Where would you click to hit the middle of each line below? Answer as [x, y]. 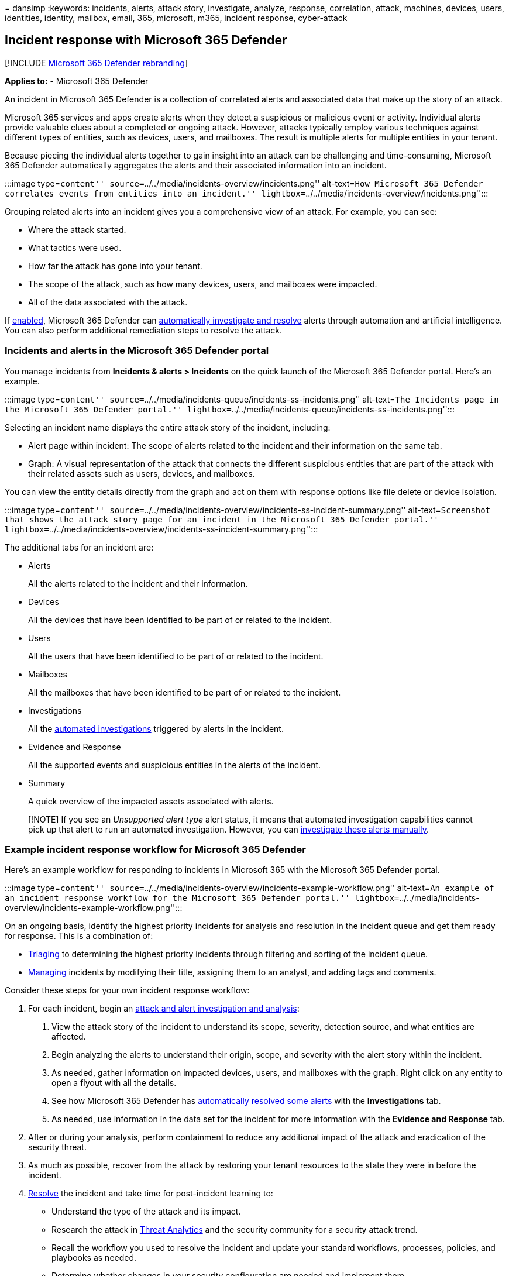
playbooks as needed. [94, 1258]
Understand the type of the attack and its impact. [146, 1212]
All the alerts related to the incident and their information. [138, 583]
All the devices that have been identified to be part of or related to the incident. [180, 620]
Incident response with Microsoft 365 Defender [146, 40]
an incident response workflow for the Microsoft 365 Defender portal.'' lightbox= [202, 898]
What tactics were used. [75, 247]
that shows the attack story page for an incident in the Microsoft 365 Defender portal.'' [222, 519]
